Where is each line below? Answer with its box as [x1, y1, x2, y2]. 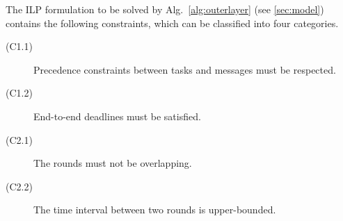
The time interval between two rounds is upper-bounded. [33, 202, 276, 217]
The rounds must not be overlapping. [33, 156, 192, 170]
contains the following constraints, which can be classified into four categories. [6, 15, 339, 30]
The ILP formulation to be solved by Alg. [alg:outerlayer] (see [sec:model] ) [6, 2, 324, 16]
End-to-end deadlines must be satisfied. [33, 108, 201, 123]
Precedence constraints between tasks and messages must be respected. [33, 62, 336, 76]
